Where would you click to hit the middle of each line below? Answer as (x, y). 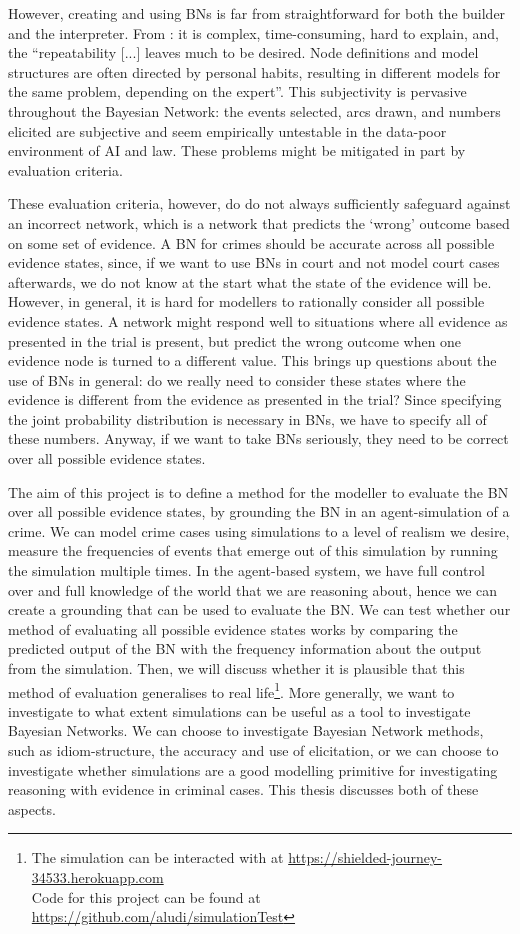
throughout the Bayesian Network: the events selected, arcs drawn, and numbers (254, 110)
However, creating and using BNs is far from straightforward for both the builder (257, 13)
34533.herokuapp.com (97, 877)
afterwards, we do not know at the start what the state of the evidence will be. (250, 281)
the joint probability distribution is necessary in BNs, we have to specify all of (247, 418)
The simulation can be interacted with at (157, 857)
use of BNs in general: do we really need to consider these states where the (237, 379)
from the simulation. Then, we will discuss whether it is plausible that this (236, 668)
